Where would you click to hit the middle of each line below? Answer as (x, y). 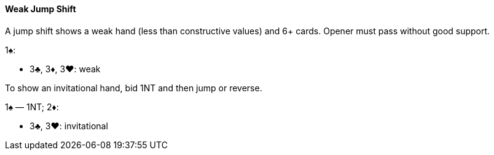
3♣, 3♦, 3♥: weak (65, 69)
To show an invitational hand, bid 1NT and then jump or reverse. (134, 88)
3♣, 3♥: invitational (69, 126)
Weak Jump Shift (41, 9)
